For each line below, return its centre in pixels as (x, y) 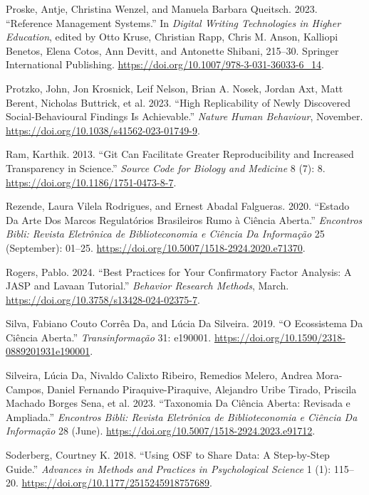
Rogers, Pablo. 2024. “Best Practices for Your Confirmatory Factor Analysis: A (179, 271)
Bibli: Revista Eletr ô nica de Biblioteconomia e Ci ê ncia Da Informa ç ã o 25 (165, 234)
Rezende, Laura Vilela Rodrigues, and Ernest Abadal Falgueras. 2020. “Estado (178, 206)
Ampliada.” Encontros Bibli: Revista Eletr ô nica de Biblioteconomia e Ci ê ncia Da (182, 416)
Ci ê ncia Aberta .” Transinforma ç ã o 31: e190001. (109, 337)
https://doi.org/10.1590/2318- (280, 337)
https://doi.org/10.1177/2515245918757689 (115, 483)
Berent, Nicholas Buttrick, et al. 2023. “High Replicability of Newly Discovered (178, 102)
